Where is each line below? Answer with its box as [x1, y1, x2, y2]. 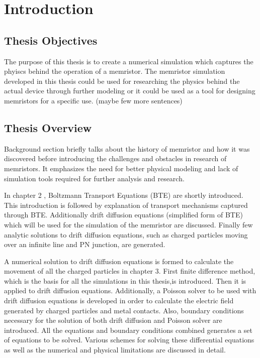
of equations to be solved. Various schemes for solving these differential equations [4, 334, 254, 345]
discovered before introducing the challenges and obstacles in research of [4, 153, 227, 164]
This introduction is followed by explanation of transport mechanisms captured [4, 199, 248, 210]
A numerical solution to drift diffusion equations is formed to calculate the [4, 256, 234, 266]
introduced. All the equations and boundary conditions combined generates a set [4, 324, 252, 335]
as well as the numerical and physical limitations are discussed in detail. [4, 344, 226, 355]
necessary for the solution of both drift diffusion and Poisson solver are [4, 315, 222, 325]
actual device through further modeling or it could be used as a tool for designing [4, 85, 255, 96]
